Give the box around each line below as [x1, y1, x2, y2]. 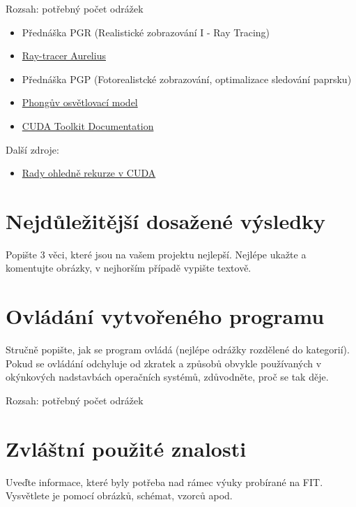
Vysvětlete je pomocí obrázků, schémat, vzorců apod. [6, 488, 233, 503]
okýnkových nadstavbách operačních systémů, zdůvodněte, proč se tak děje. [6, 369, 329, 384]
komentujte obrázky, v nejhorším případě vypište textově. [6, 260, 251, 275]
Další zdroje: [6, 142, 59, 156]
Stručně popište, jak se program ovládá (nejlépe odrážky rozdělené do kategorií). [6, 342, 350, 357]
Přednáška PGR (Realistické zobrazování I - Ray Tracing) [22, 24, 270, 39]
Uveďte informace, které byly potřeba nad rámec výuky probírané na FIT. [6, 474, 323, 489]
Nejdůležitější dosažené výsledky [6, 206, 326, 235]
